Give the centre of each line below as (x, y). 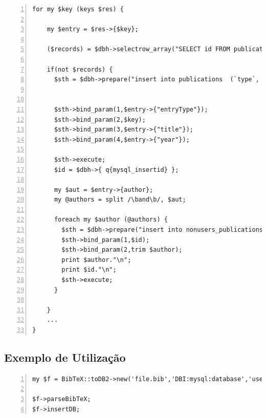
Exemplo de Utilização (65, 357)
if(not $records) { (80, 69)
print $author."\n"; (96, 260)
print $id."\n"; (89, 270)
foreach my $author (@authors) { (111, 220)
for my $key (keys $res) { (78, 9)
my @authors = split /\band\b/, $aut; (120, 200)
